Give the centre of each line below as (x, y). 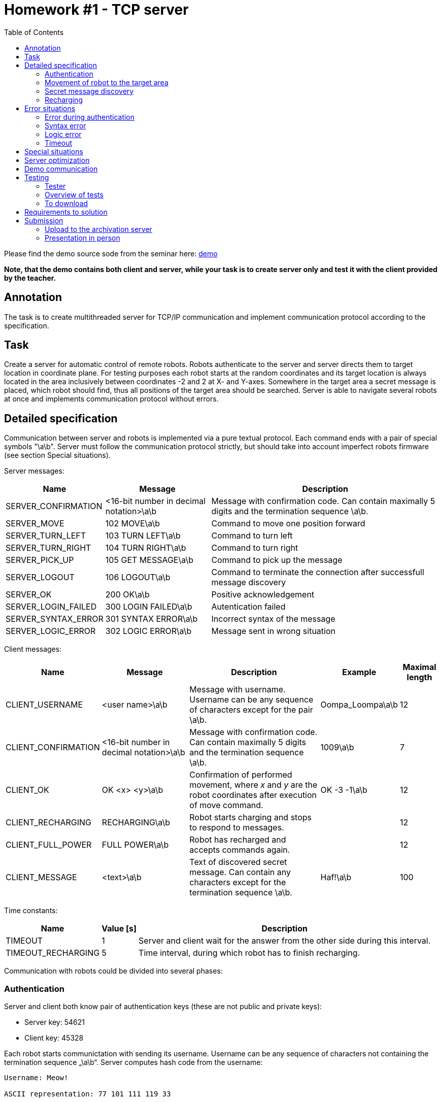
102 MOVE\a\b (133, 524)
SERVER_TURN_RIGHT (48, 548)
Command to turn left (252, 536)
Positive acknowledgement (263, 595)
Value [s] (119, 929)
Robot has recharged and (238, 840)
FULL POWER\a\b (135, 845)
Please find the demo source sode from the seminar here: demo (111, 253)
